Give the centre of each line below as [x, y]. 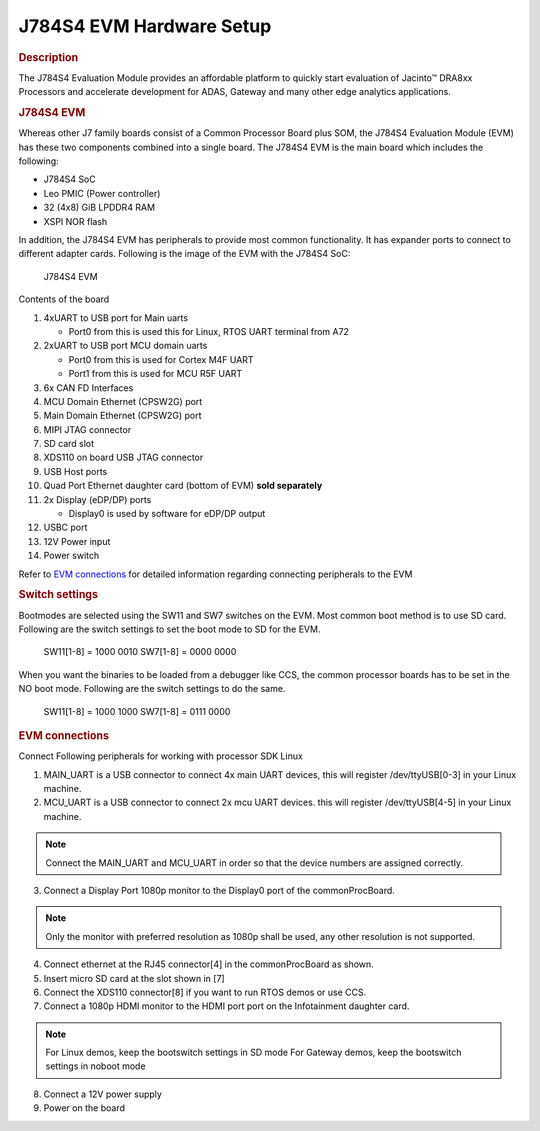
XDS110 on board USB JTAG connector [123, 457]
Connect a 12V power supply [102, 1094]
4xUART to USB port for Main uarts [116, 317]
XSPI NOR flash [75, 221]
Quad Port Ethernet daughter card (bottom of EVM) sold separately [183, 486]
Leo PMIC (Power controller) [102, 193]
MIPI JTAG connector [87, 429]
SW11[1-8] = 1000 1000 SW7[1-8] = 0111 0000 [137, 711]
